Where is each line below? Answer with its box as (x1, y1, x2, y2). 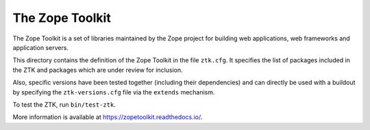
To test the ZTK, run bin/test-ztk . (12, 100, 116, 109)
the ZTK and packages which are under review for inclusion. (12, 66, 183, 74)
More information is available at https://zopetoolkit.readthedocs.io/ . (12, 113, 203, 121)
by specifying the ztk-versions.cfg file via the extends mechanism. (12, 88, 215, 96)
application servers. (12, 43, 69, 51)
